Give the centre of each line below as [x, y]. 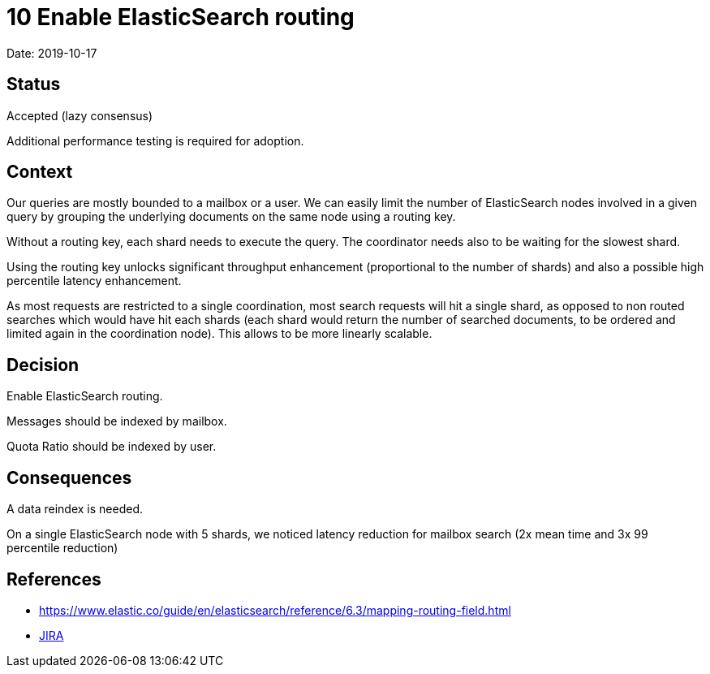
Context [40, 172]
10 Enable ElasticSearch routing [181, 17]
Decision [43, 365]
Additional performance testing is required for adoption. [155, 140]
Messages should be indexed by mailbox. [117, 421]
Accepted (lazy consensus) [80, 115]
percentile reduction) [62, 548]
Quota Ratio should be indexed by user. [112, 447]
